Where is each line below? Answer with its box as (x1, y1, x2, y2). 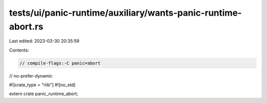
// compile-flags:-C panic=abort (19, 60, 101, 66)
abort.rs (9, 21, 44, 32)
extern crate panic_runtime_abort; (9, 91, 79, 97)
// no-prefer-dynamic (9, 73, 53, 78)
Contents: (9, 47, 29, 53)
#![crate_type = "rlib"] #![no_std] (9, 82, 76, 88)
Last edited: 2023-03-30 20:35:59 (9, 38, 80, 44)
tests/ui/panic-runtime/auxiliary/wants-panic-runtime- (9, 7, 242, 18)
